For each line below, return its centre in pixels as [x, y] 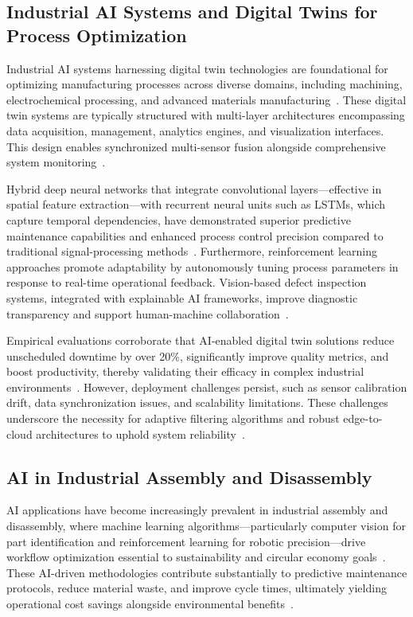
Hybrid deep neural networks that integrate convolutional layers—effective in [194, 188]
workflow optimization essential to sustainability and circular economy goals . [196, 557]
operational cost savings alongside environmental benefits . [150, 604]
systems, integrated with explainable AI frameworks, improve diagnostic [182, 297]
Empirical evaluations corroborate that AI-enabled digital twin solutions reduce [201, 340]
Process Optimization [97, 35]
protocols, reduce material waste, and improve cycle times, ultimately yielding [197, 588]
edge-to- [363, 418]
